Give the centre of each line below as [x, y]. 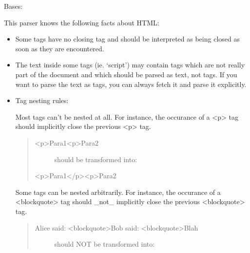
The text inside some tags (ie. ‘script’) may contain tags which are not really [130, 65]
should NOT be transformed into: [105, 244]
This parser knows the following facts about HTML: [82, 22]
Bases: [13, 6]
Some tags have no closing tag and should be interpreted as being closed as [127, 39]
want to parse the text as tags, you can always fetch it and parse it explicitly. [131, 84]
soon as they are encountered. [60, 48]
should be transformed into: [96, 159]
